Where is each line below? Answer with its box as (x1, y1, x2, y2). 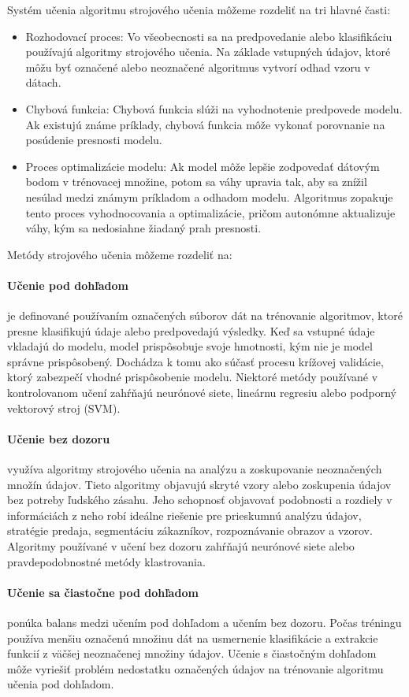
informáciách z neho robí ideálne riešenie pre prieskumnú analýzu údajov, (7, 506, 362, 523)
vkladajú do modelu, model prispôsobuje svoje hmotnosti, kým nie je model (7, 338, 373, 354)
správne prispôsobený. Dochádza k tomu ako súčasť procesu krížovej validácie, (7, 353, 384, 369)
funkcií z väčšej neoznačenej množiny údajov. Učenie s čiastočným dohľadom (7, 645, 377, 662)
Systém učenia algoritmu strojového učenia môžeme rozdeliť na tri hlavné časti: (7, 2, 391, 17)
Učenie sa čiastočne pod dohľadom (7, 584, 199, 600)
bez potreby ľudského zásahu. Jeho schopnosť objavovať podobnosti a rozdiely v (7, 491, 392, 508)
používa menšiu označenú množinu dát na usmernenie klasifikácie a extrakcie (7, 629, 378, 646)
